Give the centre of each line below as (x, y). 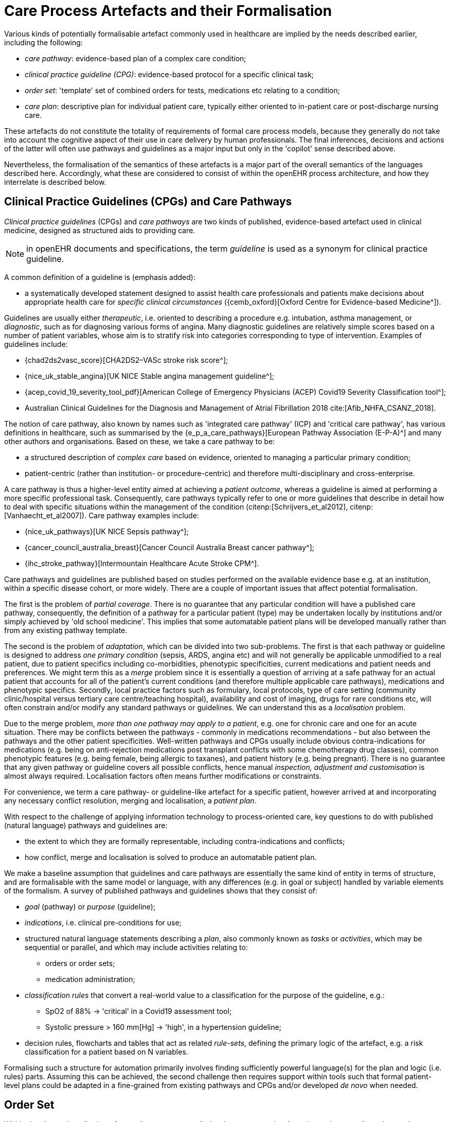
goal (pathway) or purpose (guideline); (90, 906)
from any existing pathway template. (66, 630)
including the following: (43, 42)
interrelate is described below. (55, 182)
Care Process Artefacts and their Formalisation (168, 11)
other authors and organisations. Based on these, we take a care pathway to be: (140, 441)
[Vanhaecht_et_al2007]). (46, 515)
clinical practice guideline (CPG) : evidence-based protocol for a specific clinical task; (169, 74)
